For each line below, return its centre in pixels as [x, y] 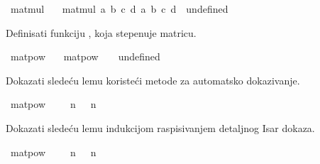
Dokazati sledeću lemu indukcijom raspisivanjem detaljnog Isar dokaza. [160, 127]
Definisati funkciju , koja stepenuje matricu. [101, 32]
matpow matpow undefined [85, 56]
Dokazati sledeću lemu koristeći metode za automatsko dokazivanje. [153, 80]
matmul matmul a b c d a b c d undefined [119, 9]
